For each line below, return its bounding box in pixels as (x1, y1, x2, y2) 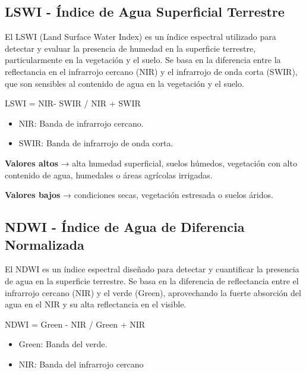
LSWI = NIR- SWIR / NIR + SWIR (5, 97, 141, 109)
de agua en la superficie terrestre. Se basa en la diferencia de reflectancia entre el (5, 274, 299, 287)
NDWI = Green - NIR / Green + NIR (5, 318, 146, 330)
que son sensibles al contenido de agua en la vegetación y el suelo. (5, 77, 244, 89)
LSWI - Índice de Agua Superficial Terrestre (5, 2, 285, 21)
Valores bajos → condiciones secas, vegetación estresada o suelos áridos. (5, 188, 273, 201)
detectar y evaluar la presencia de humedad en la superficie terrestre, (5, 42, 256, 54)
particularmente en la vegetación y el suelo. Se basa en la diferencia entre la (5, 54, 281, 66)
